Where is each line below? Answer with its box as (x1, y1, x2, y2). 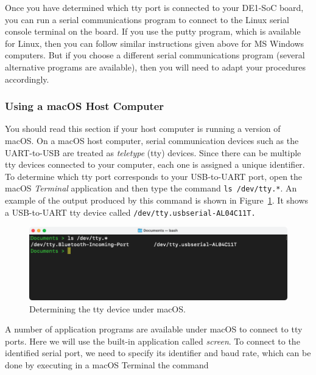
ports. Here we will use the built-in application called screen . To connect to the (5, 334, 300, 347)
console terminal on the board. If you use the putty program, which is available (5, 25, 301, 38)
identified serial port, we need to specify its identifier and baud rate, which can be (5, 346, 311, 359)
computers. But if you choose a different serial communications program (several (5, 49, 305, 61)
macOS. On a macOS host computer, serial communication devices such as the (5, 134, 299, 146)
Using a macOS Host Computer (5, 98, 164, 114)
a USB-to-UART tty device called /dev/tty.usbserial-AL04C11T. (5, 205, 256, 218)
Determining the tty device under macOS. (29, 302, 186, 315)
